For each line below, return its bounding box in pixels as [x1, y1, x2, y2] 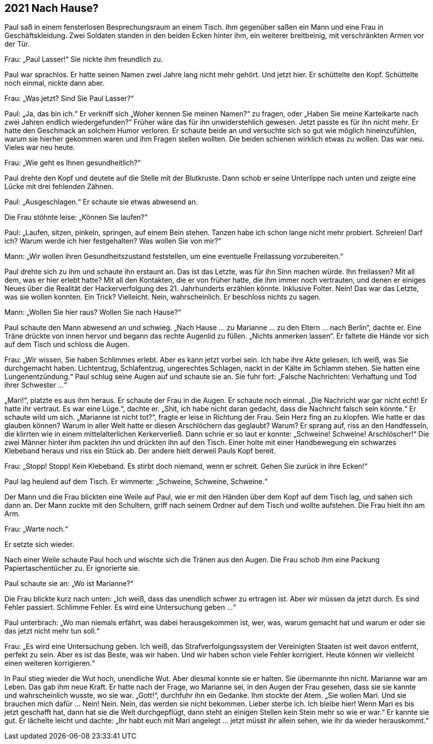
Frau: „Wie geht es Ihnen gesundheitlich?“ [4, 158, 141, 167]
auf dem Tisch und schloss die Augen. [4, 340, 130, 349]
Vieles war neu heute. [4, 143, 75, 152]
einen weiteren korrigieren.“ [4, 659, 95, 668]
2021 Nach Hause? [4, 2, 99, 14]
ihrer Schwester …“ [4, 381, 67, 390]
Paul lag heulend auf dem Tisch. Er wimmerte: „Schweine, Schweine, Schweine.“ [4, 477, 268, 486]
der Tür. [4, 40, 30, 49]
